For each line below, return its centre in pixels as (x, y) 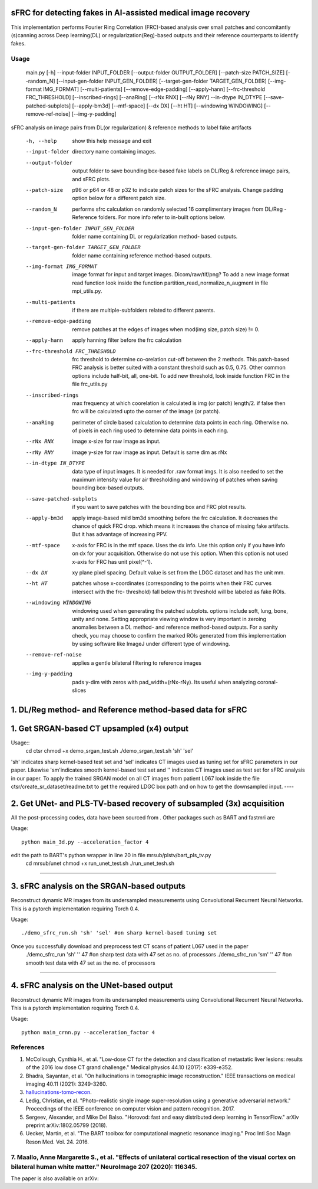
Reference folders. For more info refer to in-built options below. (149, 217)
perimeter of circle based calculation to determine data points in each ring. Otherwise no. (180, 422)
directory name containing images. (114, 152)
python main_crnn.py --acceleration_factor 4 (88, 1032)
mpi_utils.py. (87, 291)
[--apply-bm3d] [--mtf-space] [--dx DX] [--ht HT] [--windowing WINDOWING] (167, 106)
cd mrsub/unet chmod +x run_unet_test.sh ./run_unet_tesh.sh (100, 863)
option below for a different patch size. (119, 198)
